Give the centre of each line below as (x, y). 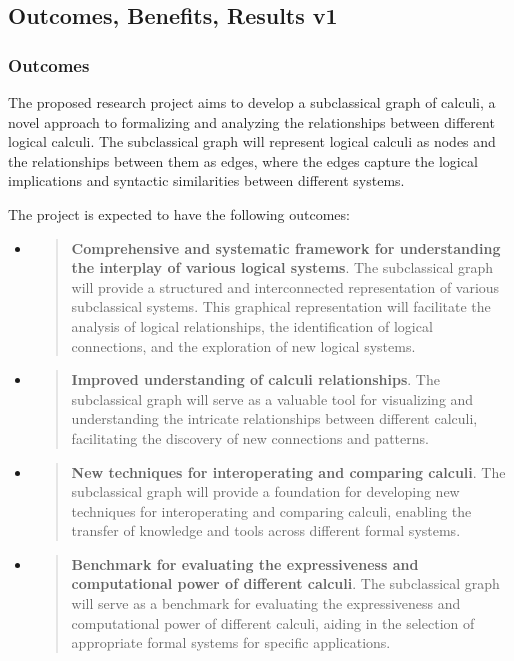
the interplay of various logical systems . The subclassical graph (282, 267)
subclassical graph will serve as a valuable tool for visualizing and (272, 398)
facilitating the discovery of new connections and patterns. (250, 437)
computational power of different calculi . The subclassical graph (285, 583)
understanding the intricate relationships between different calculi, (274, 418)
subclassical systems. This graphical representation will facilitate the (281, 306)
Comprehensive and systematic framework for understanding (286, 247)
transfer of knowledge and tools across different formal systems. (266, 530)
